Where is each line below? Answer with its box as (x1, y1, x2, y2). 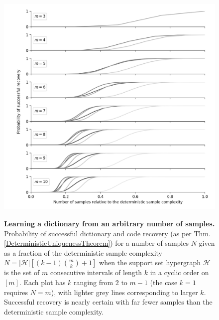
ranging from (74, 277, 113, 287)
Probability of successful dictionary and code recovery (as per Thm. (4, 228, 211, 238)
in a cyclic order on (150, 267, 209, 278)
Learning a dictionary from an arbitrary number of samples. (4, 218, 215, 228)
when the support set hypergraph (99, 257, 201, 268)
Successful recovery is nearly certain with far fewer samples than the (4, 297, 213, 307)
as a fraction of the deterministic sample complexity (4, 247, 163, 258)
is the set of (4, 267, 40, 278)
